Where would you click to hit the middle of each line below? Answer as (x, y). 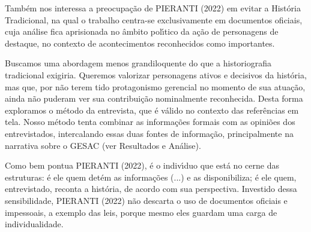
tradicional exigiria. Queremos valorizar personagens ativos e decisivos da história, (156, 74)
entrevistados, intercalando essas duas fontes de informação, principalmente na (149, 133)
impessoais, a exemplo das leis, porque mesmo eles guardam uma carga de (141, 212)
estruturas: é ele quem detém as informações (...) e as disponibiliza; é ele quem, (151, 177)
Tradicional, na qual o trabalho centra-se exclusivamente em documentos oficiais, (154, 19)
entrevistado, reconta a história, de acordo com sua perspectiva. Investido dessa (151, 189)
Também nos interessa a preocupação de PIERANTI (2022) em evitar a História (153, 8)
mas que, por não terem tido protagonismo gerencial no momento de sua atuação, (155, 86)
